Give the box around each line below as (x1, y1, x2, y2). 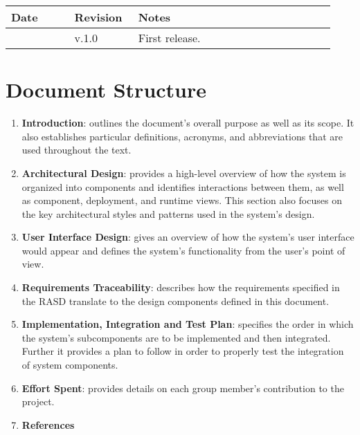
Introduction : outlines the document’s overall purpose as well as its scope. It (21, 115, 354, 130)
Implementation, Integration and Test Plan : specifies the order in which (21, 317, 354, 331)
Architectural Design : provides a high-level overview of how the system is (21, 165, 346, 180)
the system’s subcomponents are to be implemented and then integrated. (21, 330, 331, 344)
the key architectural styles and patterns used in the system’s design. (21, 206, 315, 221)
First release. (138, 30, 201, 46)
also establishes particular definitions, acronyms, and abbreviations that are (21, 129, 343, 143)
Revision (74, 9, 123, 25)
